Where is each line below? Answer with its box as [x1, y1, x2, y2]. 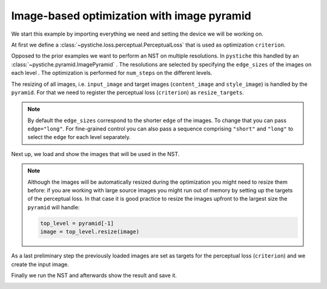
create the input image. [11, 261, 70, 268]
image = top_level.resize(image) [40, 229, 139, 235]
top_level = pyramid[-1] [40, 219, 114, 227]
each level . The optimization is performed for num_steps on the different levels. [11, 70, 213, 77]
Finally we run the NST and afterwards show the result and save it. [11, 271, 177, 279]
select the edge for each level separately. [27, 134, 131, 141]
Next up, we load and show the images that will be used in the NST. [11, 150, 180, 157]
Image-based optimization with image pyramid [11, 9, 251, 22]
